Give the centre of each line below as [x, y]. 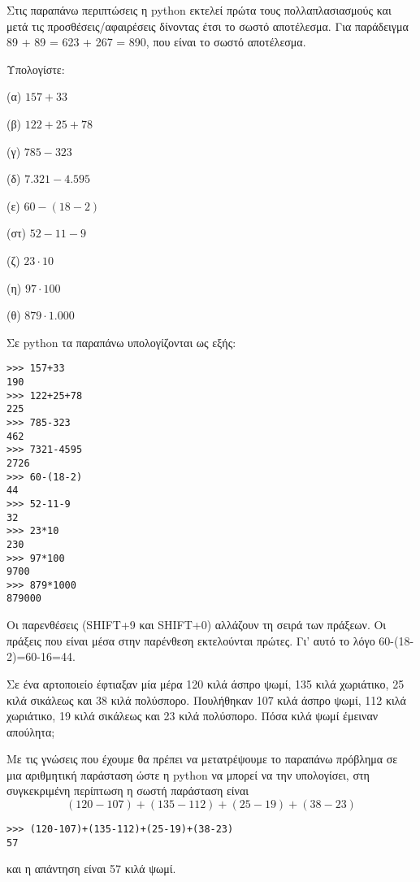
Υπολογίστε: [36, 69]
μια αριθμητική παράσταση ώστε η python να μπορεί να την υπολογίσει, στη [188, 774]
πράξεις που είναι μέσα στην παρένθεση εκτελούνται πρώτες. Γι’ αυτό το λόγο [191, 640]
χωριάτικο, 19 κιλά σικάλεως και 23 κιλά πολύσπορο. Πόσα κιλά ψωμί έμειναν [193, 716]
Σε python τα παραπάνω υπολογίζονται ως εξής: [121, 342]
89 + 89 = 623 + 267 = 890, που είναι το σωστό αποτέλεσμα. [156, 42]
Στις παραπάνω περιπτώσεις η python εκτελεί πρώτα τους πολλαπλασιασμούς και [199, 10]
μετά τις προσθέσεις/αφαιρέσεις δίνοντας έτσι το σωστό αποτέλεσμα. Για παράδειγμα [208, 26]
